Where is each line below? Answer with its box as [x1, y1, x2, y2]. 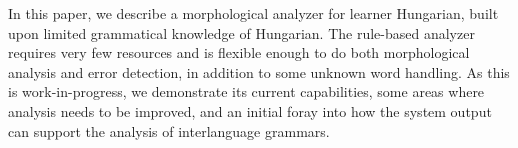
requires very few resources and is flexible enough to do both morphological [8, 42, 470, 63]
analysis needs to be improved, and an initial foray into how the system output [8, 100, 492, 121]
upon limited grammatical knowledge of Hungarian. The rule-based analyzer [8, 22, 475, 43]
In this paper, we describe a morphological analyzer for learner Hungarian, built [8, 3, 499, 23]
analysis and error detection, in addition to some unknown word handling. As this [8, 61, 510, 82]
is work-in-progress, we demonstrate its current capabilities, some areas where [8, 81, 485, 102]
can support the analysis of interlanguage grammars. [8, 120, 330, 141]
